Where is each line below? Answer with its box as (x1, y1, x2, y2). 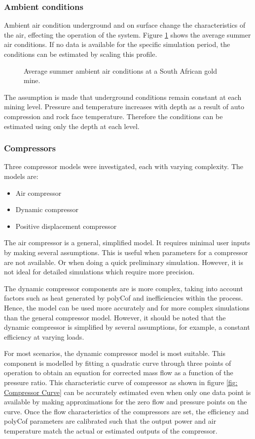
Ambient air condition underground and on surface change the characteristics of (4, 20, 246, 30)
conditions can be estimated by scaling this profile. (4, 49, 157, 59)
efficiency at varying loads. (4, 331, 84, 342)
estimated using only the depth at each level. (4, 121, 140, 131)
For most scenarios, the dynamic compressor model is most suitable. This (4, 348, 225, 358)
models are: (4, 171, 38, 181)
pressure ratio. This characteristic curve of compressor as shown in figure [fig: (4, 377, 238, 388)
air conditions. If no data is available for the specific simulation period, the (4, 39, 230, 49)
